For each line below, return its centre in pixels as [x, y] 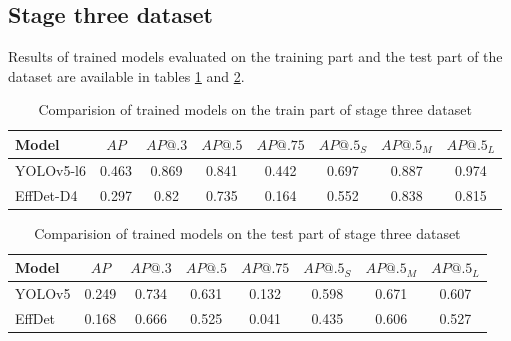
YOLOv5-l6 [50, 169]
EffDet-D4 [46, 194]
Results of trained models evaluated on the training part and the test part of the [255, 56]
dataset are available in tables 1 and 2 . [126, 75]
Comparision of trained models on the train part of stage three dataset [255, 109]
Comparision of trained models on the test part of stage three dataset [247, 232]
